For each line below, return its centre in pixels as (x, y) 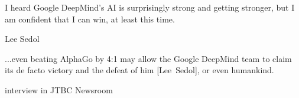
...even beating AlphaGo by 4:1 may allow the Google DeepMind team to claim (148, 58)
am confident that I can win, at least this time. (90, 19)
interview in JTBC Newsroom (59, 89)
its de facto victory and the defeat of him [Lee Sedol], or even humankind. (139, 70)
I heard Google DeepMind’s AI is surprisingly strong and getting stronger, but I (150, 7)
